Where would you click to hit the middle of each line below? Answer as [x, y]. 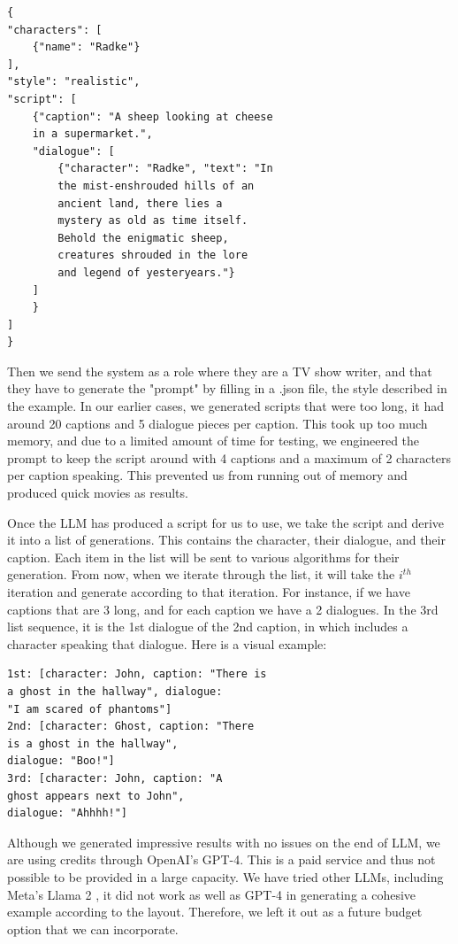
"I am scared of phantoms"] [90, 709]
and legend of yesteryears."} [146, 272]
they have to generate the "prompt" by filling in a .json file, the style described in [227, 388]
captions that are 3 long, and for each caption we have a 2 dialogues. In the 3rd [223, 609]
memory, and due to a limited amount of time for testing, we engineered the [214, 441]
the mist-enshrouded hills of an [156, 186]
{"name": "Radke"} [86, 47]
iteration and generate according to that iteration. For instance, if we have [209, 592]
